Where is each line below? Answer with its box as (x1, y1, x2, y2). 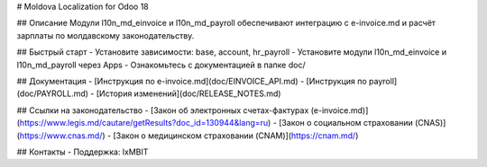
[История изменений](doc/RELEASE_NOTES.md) (96, 88, 281, 99)
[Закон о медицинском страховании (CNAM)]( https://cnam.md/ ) (113, 130, 359, 141)
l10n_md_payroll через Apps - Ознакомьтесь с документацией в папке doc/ (16, 59, 306, 70)
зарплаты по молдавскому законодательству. (16, 30, 195, 40)
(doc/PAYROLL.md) (16, 88, 89, 99)
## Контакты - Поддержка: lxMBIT (16, 146, 149, 157)
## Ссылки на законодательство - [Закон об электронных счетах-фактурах (16, 104, 309, 116)
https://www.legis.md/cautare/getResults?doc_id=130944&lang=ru (19, 118, 269, 128)
